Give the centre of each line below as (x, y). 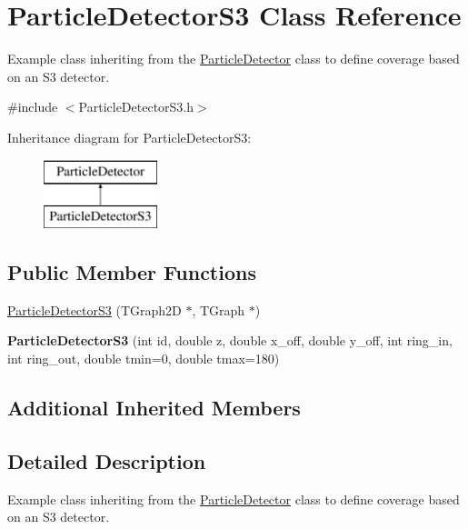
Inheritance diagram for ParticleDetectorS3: (129, 137)
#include (33, 107)
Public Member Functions (132, 272)
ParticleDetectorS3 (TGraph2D (95, 309)
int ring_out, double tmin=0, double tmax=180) (144, 359)
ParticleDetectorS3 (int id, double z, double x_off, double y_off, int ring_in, (230, 340)
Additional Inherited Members (154, 408)
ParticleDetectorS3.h (136, 107)
